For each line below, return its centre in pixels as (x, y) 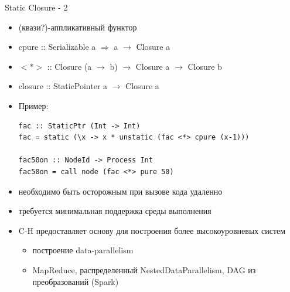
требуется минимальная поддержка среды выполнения (115, 211)
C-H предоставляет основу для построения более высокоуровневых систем (152, 230)
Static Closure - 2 (36, 7)
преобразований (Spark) (76, 281)
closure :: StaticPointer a (63, 86)
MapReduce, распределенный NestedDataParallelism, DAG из (144, 269)
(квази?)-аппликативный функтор (78, 27)
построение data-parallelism (83, 250)
